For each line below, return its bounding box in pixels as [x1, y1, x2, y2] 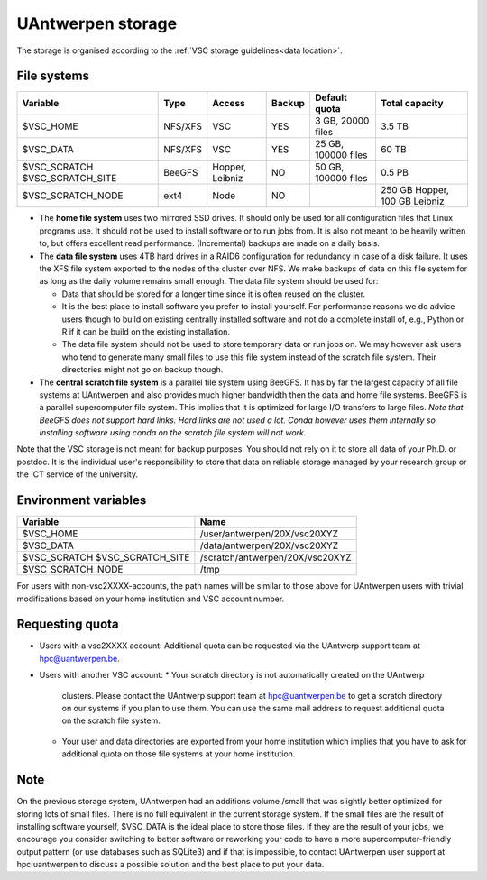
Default [314, 91, 347, 104]
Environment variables [16, 492, 147, 509]
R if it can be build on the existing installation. [61, 325, 230, 337]
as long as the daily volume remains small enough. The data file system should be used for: [39, 276, 379, 287]
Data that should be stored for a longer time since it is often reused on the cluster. [61, 289, 365, 299]
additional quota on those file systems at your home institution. [61, 748, 296, 759]
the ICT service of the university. [16, 469, 139, 480]
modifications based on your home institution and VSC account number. [16, 593, 285, 604]
